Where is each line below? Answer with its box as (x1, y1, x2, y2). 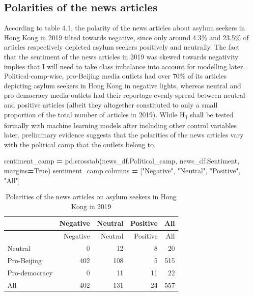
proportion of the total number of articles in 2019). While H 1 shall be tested (4, 109, 234, 121)
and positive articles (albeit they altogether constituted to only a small (4, 99, 218, 109)
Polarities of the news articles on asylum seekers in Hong (5, 191, 177, 202)
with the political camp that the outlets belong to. (4, 139, 156, 149)
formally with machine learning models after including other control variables (4, 120, 237, 130)
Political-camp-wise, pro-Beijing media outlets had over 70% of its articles (4, 71, 227, 81)
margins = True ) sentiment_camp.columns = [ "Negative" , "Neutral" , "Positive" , (4, 165, 241, 176)
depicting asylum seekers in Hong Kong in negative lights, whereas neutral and (4, 80, 241, 90)
